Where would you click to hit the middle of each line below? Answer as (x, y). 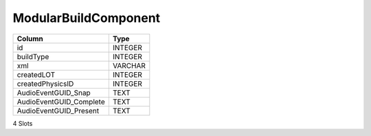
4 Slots (23, 123)
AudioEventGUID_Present (58, 111)
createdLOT (36, 74)
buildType (33, 56)
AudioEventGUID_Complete (61, 102)
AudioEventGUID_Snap (54, 93)
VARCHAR (129, 65)
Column (30, 38)
